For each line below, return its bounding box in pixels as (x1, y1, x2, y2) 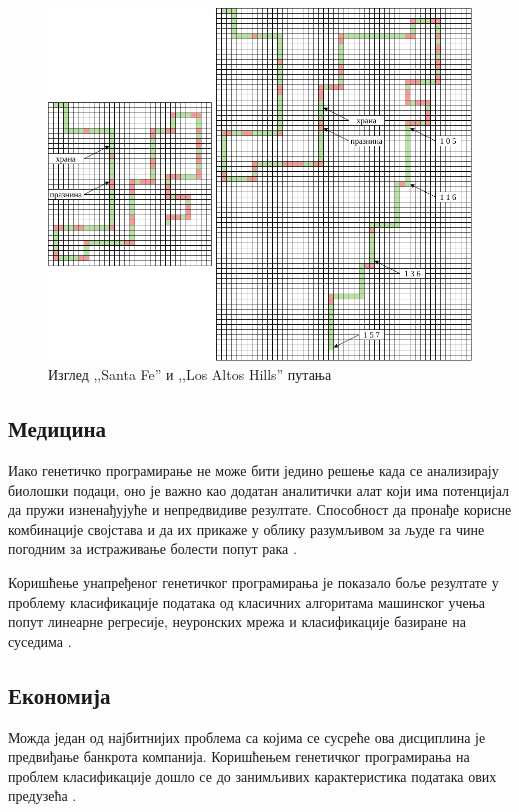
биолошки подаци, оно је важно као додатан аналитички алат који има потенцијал (8, 479, 509, 500)
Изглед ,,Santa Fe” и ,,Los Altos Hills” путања (48, 364, 332, 385)
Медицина (8, 413, 107, 444)
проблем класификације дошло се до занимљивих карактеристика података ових (8, 765, 497, 786)
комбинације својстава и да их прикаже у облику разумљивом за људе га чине (8, 518, 485, 539)
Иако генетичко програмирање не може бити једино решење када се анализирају (8, 460, 499, 481)
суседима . (8, 630, 72, 651)
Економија (8, 679, 111, 710)
